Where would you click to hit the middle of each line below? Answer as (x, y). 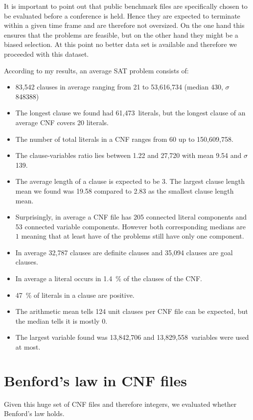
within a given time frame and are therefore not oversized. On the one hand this (124, 25)
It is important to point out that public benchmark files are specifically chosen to (126, 6)
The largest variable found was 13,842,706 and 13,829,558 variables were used (132, 337)
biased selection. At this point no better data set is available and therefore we (121, 44)
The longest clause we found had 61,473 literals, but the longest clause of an (130, 113)
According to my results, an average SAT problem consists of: (96, 70)
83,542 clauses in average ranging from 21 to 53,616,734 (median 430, (119, 87)
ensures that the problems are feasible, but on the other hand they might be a (121, 34)
